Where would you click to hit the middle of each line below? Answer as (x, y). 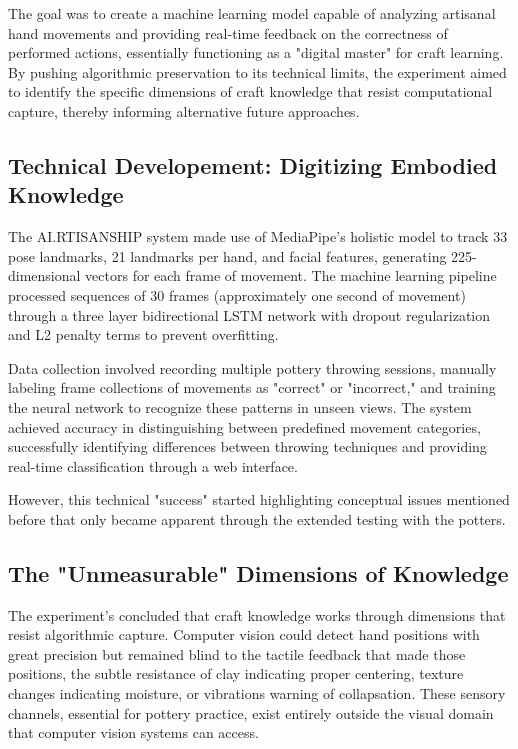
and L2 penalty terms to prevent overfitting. (143, 334)
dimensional (44, 275)
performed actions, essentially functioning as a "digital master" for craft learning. (256, 52)
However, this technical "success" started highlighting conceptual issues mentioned (259, 499)
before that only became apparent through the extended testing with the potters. (257, 518)
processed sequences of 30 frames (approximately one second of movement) (237, 294)
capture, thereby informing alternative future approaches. (184, 110)
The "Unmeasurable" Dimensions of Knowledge (258, 572)
